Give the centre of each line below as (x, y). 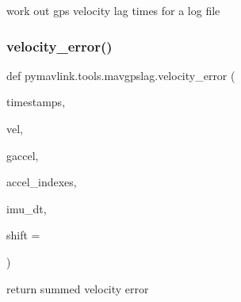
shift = (23, 235)
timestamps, (36, 102)
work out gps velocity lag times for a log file (113, 10)
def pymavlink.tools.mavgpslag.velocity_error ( (121, 75)
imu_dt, (27, 208)
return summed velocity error (78, 288)
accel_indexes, (42, 182)
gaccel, (23, 155)
